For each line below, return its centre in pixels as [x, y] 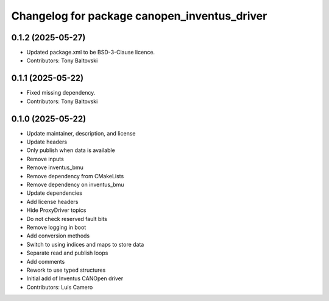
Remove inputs [45, 159]
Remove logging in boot [56, 227]
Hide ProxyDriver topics [56, 210]
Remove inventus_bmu [55, 167]
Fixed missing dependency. [61, 93]
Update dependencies [54, 193]
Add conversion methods [58, 236]
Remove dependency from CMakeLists [75, 176]
